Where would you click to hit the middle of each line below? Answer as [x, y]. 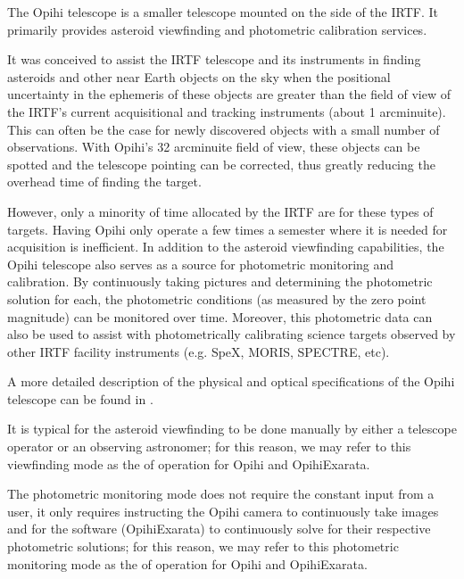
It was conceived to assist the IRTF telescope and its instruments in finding [214, 59]
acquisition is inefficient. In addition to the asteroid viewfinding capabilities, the [226, 247]
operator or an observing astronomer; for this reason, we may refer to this [209, 447]
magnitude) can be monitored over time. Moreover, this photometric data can [220, 316]
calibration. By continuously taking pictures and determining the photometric [220, 281]
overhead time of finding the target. [104, 182]
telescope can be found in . [80, 398]
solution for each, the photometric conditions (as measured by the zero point [217, 298]
